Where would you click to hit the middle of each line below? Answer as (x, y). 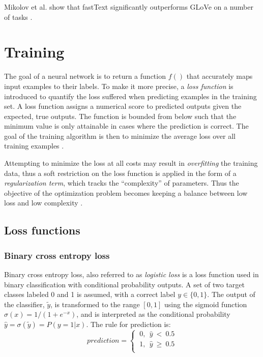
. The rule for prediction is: (128, 324)
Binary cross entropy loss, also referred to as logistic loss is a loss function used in (131, 274)
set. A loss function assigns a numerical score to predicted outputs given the (123, 106)
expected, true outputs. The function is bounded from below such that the (120, 116)
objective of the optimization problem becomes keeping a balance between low (126, 192)
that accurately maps (220, 76)
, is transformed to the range (95, 304)
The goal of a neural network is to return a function (85, 76)
